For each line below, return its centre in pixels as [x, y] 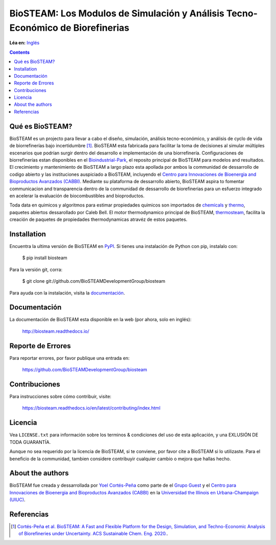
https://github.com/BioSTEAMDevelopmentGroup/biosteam [85, 370]
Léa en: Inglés [25, 43]
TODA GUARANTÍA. [30, 442]
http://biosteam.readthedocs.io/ [56, 331]
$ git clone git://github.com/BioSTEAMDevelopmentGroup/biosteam [94, 281]
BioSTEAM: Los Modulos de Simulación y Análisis [117, 13]
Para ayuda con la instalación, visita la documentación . [67, 293]
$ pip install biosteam [45, 258]
